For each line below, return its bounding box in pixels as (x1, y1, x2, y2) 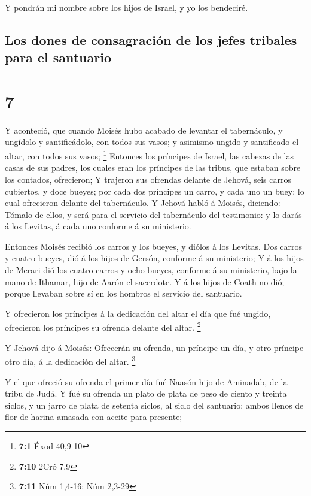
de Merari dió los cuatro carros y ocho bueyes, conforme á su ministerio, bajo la (5, 264, 297, 276)
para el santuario (5, 48, 111, 66)
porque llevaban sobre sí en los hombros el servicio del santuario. (5, 287, 242, 300)
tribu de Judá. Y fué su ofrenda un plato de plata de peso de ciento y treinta (5, 387, 287, 400)
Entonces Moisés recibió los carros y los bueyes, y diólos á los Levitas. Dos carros (5, 240, 303, 252)
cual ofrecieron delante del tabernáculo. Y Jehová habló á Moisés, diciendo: (5, 196, 280, 209)
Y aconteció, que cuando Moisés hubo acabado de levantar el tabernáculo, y (5, 123, 283, 136)
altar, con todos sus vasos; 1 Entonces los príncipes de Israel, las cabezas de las (5, 148, 294, 162)
